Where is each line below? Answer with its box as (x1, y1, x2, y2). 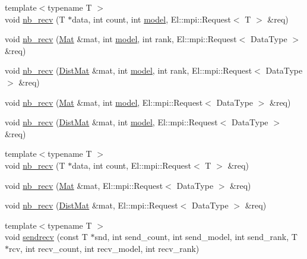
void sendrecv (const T (5, 230, 88, 243)
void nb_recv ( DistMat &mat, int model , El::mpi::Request (5, 116, 218, 128)
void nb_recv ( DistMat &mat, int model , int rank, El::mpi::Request (5, 64, 252, 77)
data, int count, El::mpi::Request (72, 159, 192, 171)
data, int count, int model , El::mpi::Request (72, 12, 231, 25)
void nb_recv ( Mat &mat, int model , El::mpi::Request (5, 96, 203, 108)
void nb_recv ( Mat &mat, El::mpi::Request (5, 179, 163, 191)
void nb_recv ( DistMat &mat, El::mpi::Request (5, 199, 178, 211)
